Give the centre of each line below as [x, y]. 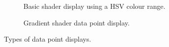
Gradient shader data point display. [77, 22]
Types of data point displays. [48, 39]
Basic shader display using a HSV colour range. [95, 6]
